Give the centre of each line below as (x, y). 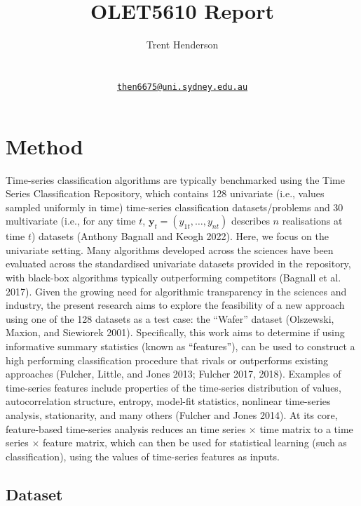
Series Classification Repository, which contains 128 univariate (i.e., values (165, 193)
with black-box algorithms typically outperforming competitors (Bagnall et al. (173, 278)
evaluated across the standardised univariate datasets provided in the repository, (178, 264)
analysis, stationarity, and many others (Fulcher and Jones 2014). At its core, (172, 415)
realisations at (312, 221)
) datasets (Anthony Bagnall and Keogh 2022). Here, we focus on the (180, 236)
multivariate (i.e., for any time (71, 221)
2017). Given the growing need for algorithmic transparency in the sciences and (176, 291)
